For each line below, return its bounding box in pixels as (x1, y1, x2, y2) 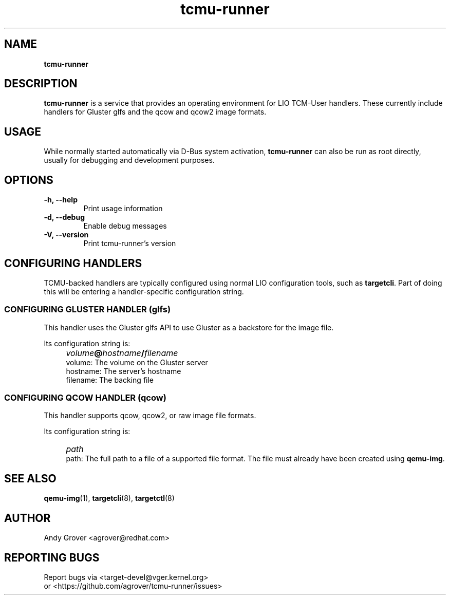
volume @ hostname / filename (66, 347, 178, 358)
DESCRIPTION (4, 77, 78, 90)
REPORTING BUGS (4, 551, 100, 564)
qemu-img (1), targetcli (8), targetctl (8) (44, 494, 175, 503)
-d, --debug (44, 213, 85, 222)
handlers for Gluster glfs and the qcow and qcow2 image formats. (44, 107, 267, 117)
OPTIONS (4, 173, 53, 186)
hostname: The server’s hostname (66, 366, 181, 376)
